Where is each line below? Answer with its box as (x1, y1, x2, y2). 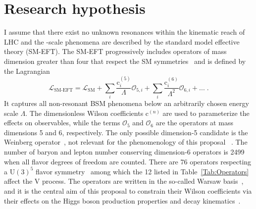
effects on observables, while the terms (4, 117, 120, 128)
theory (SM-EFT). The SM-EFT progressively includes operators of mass (4, 46, 227, 56)
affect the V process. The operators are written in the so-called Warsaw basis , (4, 176, 244, 186)
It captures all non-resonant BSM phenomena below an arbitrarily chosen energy (4, 98, 249, 108)
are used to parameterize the (162, 107, 250, 118)
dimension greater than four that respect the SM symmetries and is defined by (4, 55, 246, 66)
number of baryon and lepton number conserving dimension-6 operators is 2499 (4, 147, 245, 157)
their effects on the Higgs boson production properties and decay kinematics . (4, 195, 241, 206)
